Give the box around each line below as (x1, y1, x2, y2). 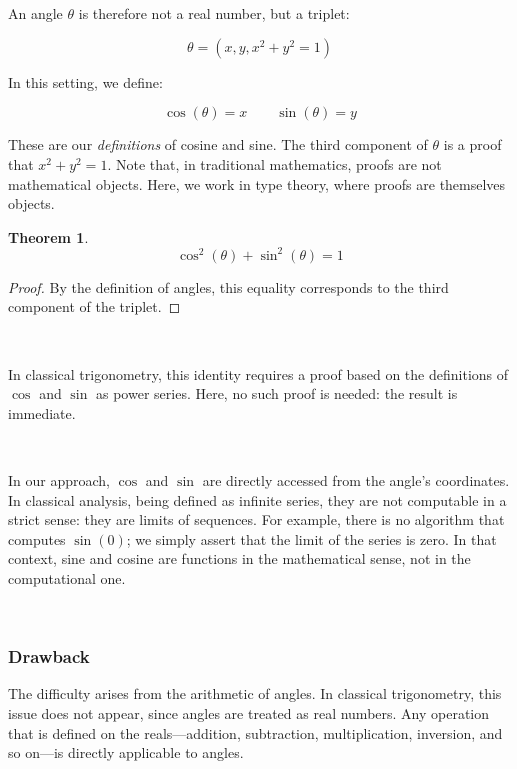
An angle (8, 3, 63, 24)
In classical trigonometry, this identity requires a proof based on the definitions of (8, 363, 509, 384)
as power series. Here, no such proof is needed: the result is (96, 383, 458, 404)
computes (8, 528, 66, 549)
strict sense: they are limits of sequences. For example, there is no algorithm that (8, 509, 505, 530)
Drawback (8, 644, 90, 669)
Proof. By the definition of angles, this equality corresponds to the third (8, 276, 449, 297)
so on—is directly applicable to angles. (8, 742, 244, 763)
